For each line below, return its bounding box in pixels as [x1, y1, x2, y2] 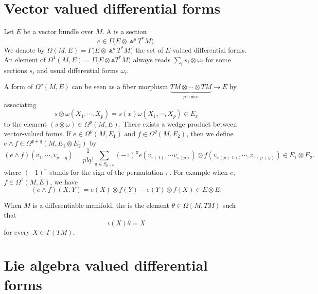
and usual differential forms [36, 65, 119, 75]
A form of [4, 81, 33, 92]
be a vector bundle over [23, 26, 94, 37]
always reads [133, 54, 171, 64]
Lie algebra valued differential [4, 255, 208, 275]
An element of [4, 54, 46, 64]
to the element [4, 119, 47, 129]
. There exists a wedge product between [119, 119, 237, 129]
